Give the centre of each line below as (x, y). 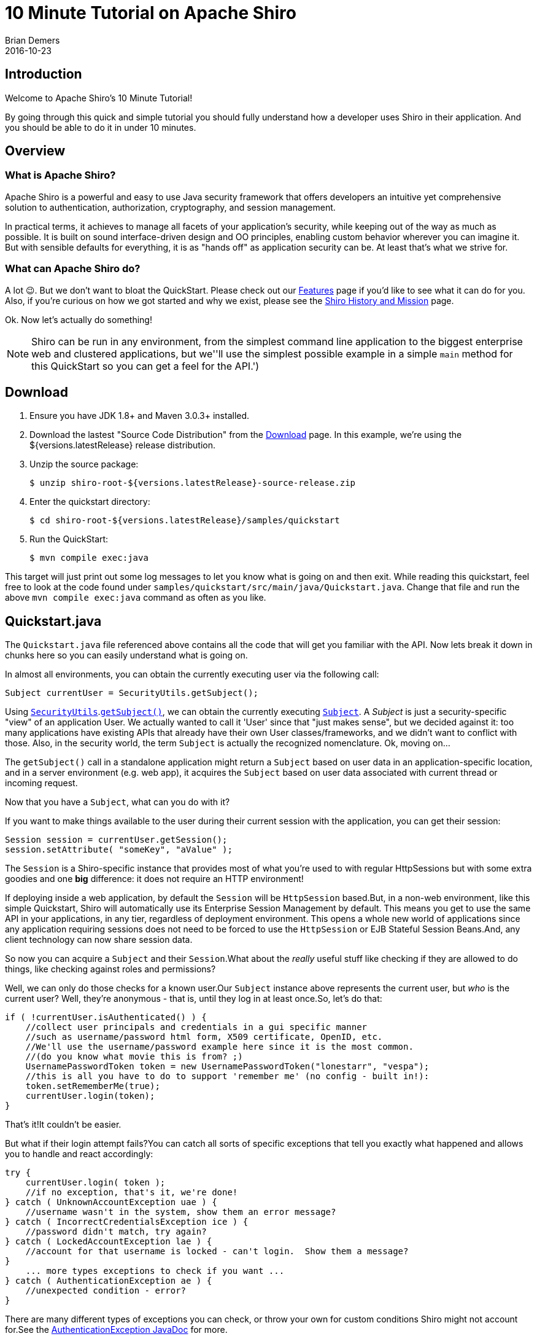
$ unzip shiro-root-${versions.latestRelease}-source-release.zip (193, 483)
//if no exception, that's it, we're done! (132, 1193)
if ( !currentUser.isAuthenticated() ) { (106, 1017)
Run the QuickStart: (69, 539)
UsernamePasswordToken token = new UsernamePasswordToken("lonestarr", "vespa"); (227, 1067)
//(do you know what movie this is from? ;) (134, 1057)
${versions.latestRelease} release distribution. (122, 445)
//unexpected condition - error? (106, 1291)
